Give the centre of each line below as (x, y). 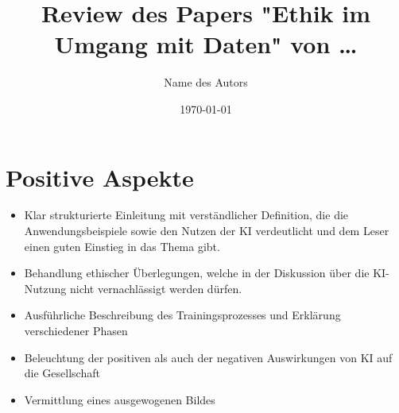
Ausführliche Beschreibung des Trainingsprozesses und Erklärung (182, 315)
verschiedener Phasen (76, 330)
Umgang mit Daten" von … (206, 44)
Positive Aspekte (100, 177)
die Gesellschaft (62, 373)
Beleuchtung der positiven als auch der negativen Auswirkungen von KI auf (208, 357)
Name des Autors (206, 82)
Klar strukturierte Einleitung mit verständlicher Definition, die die (186, 215)
